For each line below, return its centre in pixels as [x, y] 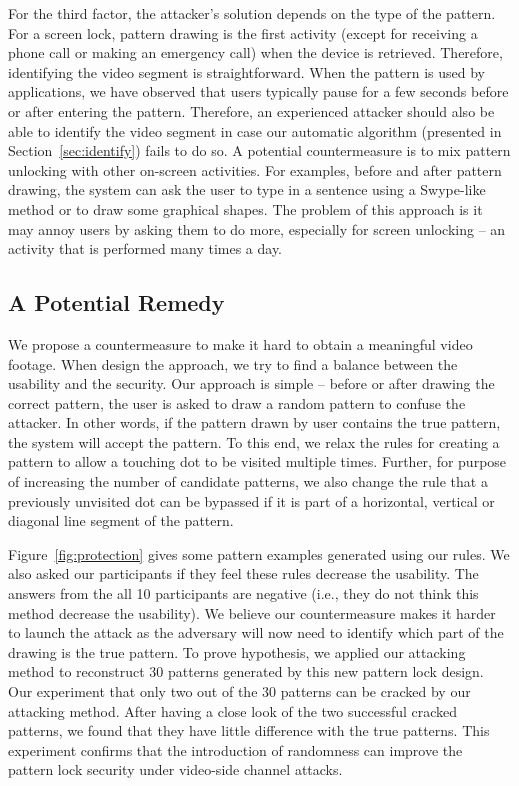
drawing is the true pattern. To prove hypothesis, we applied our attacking [237, 651]
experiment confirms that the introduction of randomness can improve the [235, 749]
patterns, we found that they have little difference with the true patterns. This [249, 730]
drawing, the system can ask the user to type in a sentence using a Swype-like [247, 189]
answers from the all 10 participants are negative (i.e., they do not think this [243, 593]
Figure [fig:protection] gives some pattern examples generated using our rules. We [259, 553]
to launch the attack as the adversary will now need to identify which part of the [256, 632]
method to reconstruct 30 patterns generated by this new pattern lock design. [246, 671]
